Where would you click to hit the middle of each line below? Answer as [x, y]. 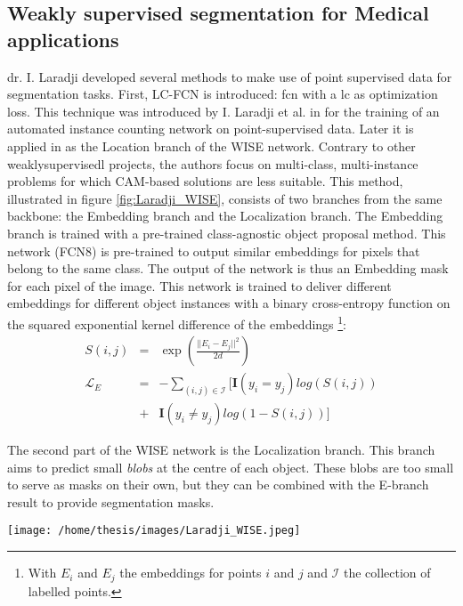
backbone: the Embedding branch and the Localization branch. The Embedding [225, 216]
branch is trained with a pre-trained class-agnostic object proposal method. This [227, 233]
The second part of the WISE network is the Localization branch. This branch [221, 450]
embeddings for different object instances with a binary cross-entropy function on [229, 303]
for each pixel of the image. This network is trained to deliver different [199, 285]
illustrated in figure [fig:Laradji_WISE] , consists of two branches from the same [225, 198]
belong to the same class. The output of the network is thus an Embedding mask [228, 268]
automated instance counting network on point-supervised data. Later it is [211, 129]
